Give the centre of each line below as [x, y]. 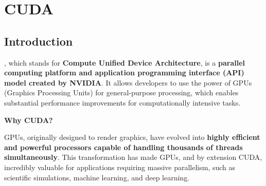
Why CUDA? [29, 120]
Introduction [39, 41]
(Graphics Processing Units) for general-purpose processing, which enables [121, 92]
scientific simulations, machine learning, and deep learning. [97, 177]
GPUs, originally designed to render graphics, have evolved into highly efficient [132, 137]
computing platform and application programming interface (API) [124, 73]
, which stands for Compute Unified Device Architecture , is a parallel [125, 62]
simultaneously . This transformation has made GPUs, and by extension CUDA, [133, 157]
